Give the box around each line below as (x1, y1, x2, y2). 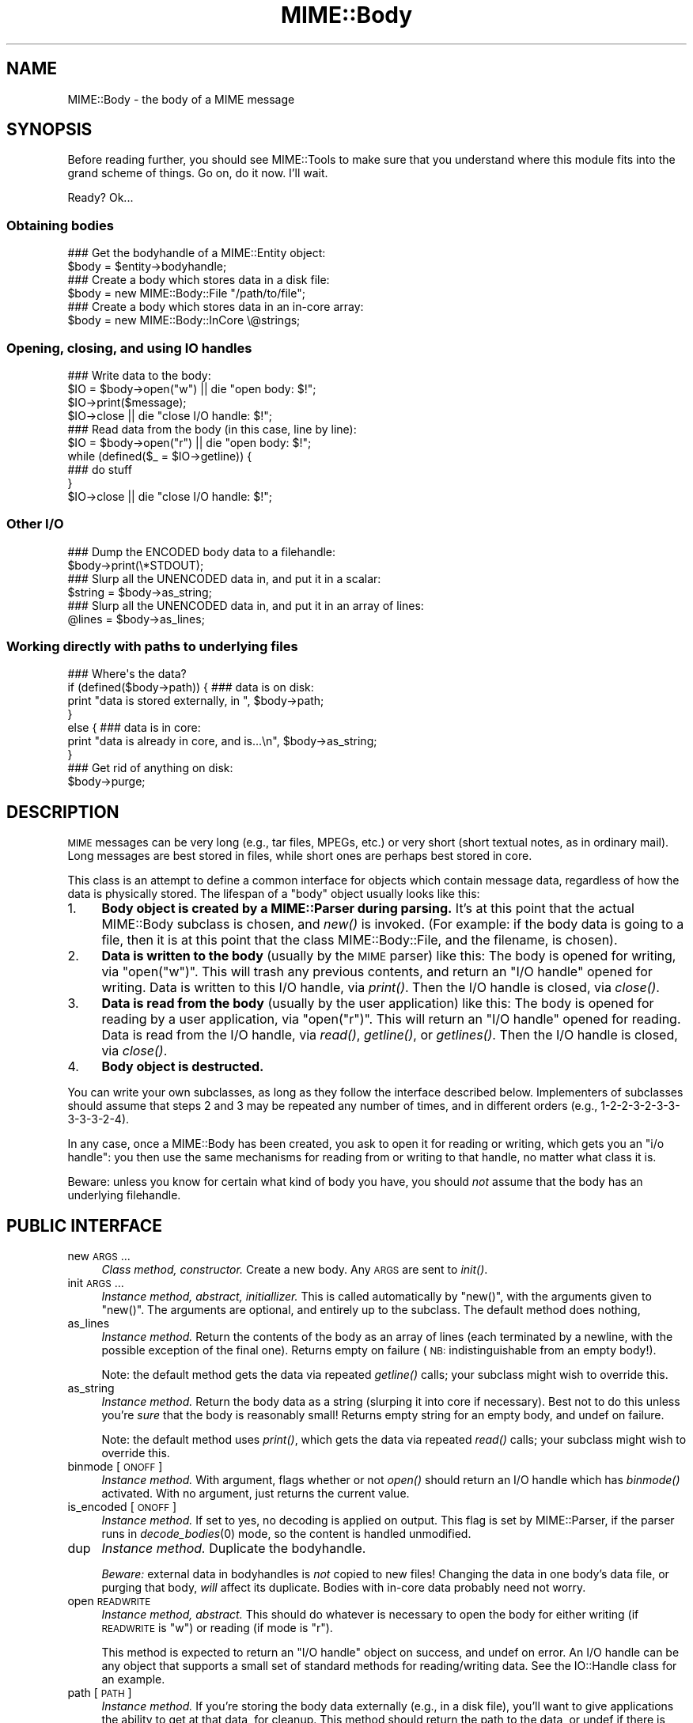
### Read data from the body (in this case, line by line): (67, 422, 357, 436)
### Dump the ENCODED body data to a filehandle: (67, 544, 336, 559)
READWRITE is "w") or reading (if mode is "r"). (101, 1621, 333, 1635)
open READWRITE (67, 1594, 151, 1608)
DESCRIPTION (6, 801, 119, 822)
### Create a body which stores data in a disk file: (67, 273, 330, 287)
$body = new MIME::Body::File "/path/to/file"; (67, 286, 305, 301)
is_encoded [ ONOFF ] (67, 1500, 177, 1514)
